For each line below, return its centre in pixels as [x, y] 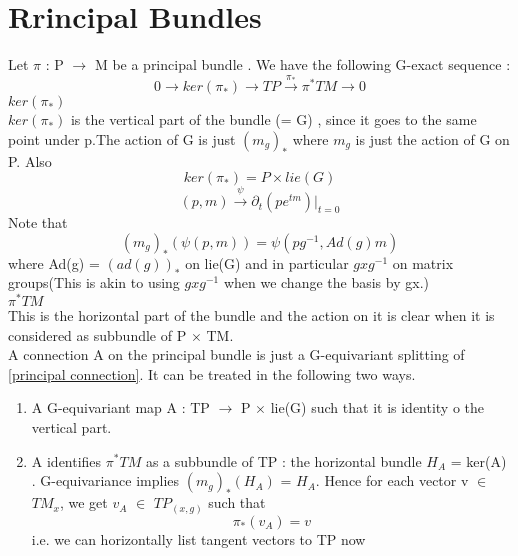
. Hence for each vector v [392, 480]
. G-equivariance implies [105, 480]
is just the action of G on [432, 138]
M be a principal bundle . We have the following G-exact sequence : [302, 64]
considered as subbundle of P [97, 334]
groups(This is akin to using [94, 282]
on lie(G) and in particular [267, 262]
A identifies [66, 460]
